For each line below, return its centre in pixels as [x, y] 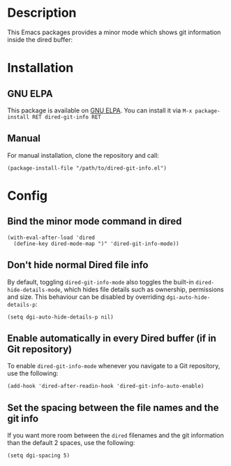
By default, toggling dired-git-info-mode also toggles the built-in [100, 282]
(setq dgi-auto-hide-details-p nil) [60, 317]
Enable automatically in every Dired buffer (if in [112, 338]
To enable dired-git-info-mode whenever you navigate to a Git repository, [114, 366]
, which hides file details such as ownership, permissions [142, 289]
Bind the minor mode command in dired [95, 221]
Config [27, 195]
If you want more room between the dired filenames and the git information [116, 435]
